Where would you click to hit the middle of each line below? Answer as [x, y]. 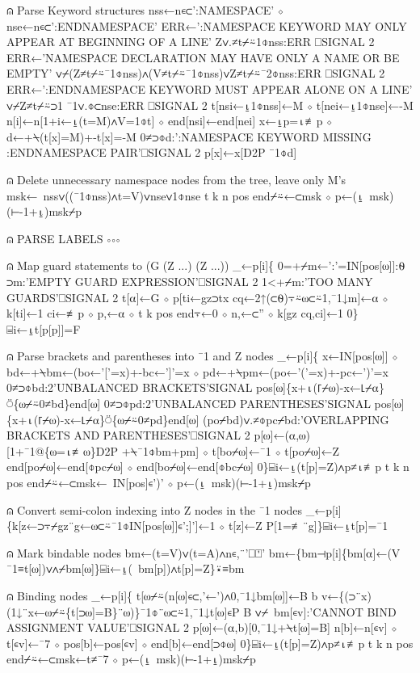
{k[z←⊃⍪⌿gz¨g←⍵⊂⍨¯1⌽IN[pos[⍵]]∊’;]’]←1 [111, 526]
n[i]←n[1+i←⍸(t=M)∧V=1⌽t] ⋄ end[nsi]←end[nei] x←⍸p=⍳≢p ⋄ [170, 121]
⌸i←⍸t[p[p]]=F [44, 328]
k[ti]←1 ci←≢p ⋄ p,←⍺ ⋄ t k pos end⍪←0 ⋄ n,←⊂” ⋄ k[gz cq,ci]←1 [175, 313]
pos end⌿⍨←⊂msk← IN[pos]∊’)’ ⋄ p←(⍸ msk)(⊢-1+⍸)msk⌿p [159, 483]
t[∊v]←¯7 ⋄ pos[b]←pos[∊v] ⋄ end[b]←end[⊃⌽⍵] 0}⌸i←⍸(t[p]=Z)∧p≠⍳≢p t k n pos [210, 643]
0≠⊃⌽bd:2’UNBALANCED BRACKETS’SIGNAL [130, 387]
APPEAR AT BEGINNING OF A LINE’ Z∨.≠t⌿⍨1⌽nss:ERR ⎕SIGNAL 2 [191, 42]
